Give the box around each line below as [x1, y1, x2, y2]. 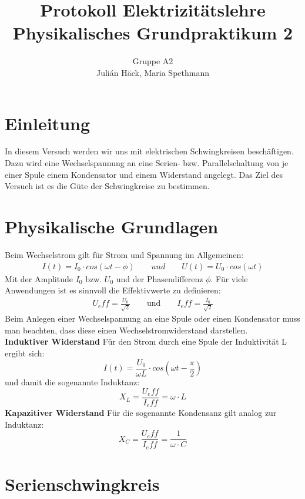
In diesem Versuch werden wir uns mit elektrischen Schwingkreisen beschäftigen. [5, 145, 294, 157]
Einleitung [5, 111, 91, 135]
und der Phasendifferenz [116, 272, 203, 285]
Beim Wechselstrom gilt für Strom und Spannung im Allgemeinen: [5, 248, 244, 260]
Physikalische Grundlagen [5, 214, 219, 238]
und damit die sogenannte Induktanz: [5, 376, 140, 388]
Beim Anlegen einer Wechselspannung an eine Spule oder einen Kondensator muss [5, 312, 300, 325]
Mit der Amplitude [5, 272, 73, 285]
